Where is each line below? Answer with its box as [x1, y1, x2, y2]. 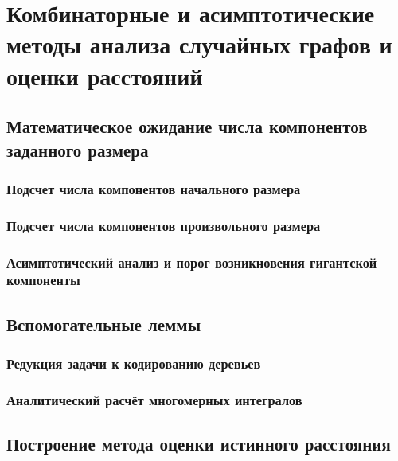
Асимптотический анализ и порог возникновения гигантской [6, 252, 377, 272]
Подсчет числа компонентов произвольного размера [6, 215, 321, 235]
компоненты [6, 270, 80, 290]
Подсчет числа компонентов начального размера [6, 178, 301, 198]
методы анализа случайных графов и [6, 28, 392, 61]
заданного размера [6, 137, 149, 162]
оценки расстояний [6, 59, 203, 92]
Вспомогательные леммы [6, 311, 201, 336]
